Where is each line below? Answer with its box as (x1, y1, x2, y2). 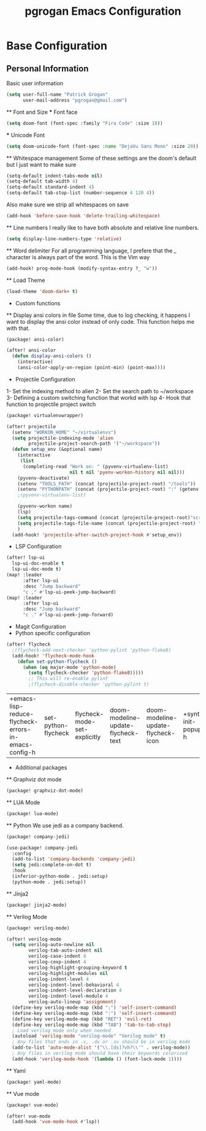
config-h (9, 748, 36, 756)
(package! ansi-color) (6, 336, 64, 342)
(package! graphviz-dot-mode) (6, 788, 84, 794)
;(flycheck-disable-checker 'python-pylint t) (28, 681, 150, 687)
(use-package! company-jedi (6, 845, 78, 851)
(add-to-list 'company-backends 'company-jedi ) (12, 856, 136, 863)
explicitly (75, 733, 101, 741)
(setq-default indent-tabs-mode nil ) (6, 173, 103, 179)
